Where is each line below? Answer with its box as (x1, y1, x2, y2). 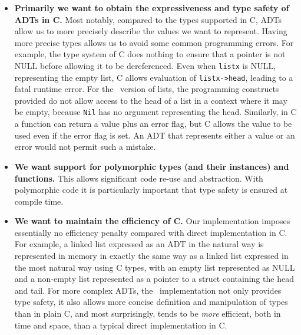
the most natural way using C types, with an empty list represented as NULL (14, 261, 295, 273)
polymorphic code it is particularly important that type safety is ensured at (14, 183, 288, 196)
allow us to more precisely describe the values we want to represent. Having (14, 25, 287, 37)
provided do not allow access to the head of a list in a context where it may (14, 94, 287, 106)
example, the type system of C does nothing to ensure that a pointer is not (14, 48, 286, 60)
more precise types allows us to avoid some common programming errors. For (14, 36, 294, 48)
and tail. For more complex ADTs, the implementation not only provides (14, 284, 282, 296)
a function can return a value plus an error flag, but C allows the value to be (14, 117, 292, 130)
